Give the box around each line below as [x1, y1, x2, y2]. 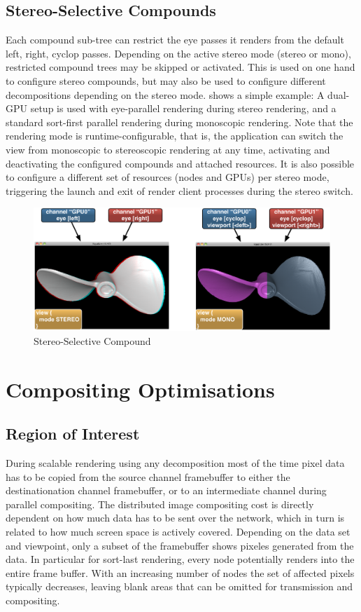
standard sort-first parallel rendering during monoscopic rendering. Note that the [6, 114, 353, 129]
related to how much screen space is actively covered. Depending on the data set [6, 524, 351, 539]
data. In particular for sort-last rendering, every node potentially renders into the [6, 552, 355, 566]
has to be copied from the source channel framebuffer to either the [6, 469, 290, 484]
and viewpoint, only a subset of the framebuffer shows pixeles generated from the [6, 538, 354, 552]
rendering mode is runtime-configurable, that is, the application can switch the [6, 128, 344, 143]
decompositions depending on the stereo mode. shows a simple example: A [6, 87, 325, 102]
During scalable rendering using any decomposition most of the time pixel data [6, 456, 345, 470]
